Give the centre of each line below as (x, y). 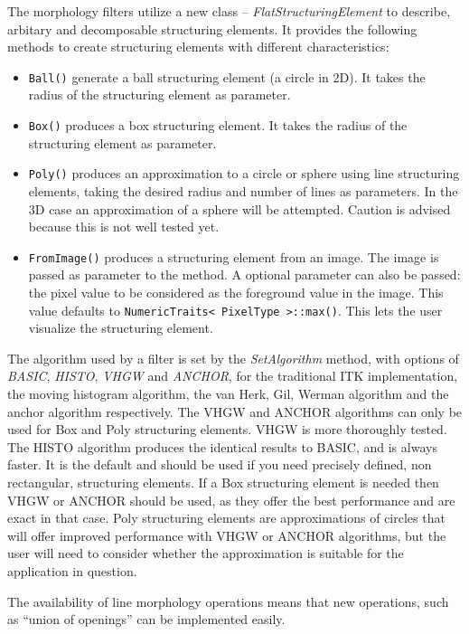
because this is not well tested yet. (124, 227)
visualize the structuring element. (121, 328)
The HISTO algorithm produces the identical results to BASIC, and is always (222, 446)
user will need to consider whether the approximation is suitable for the (206, 553)
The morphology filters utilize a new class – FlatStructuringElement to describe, (229, 11)
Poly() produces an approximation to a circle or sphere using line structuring (244, 173)
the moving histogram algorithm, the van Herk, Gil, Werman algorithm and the (228, 393)
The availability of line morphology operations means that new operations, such (228, 601)
